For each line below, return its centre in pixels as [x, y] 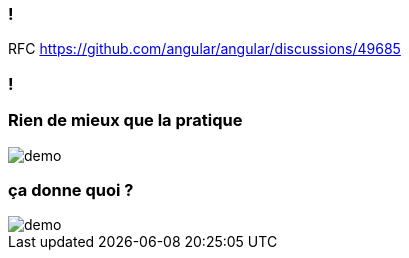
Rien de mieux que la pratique [125, 120]
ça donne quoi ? [71, 189]
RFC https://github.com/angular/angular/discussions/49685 [204, 49]
